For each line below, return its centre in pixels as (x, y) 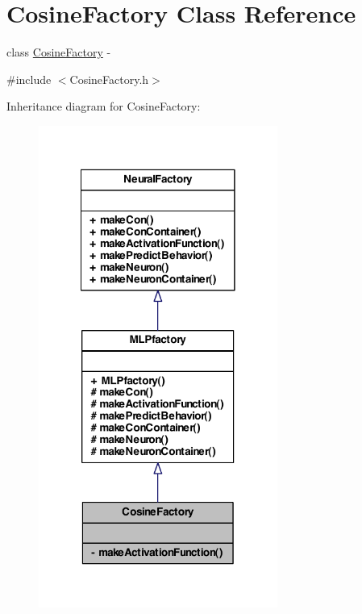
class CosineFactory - (59, 52)
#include (29, 79)
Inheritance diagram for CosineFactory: (104, 106)
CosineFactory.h (109, 79)
